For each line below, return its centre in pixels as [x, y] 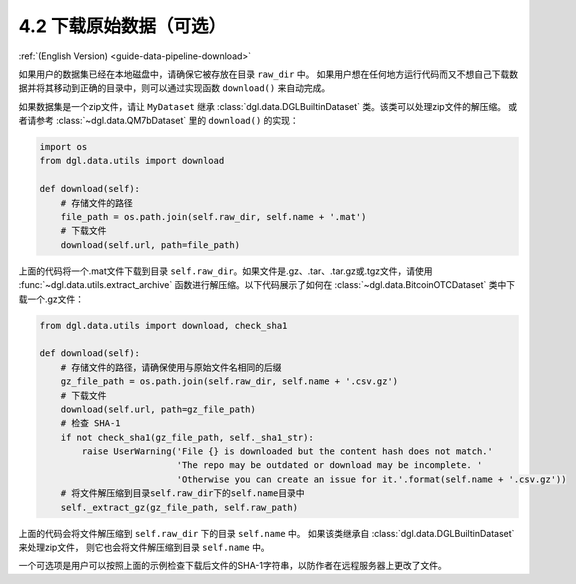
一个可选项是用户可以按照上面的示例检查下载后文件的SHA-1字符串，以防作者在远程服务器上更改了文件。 [232, 566]
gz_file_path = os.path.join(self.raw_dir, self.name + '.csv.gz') [229, 381]
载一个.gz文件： [51, 299]
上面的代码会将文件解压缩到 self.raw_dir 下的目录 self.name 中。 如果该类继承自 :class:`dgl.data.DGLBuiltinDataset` [266, 533]
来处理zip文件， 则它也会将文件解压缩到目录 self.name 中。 [144, 547]
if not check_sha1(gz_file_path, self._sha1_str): [187, 437]
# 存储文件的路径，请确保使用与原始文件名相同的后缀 [171, 367]
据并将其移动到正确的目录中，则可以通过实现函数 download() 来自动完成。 [174, 88]
